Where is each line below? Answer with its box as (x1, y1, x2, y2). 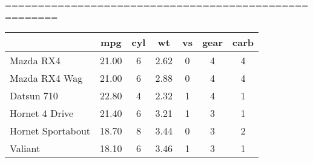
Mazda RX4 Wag (10, 71, 83, 85)
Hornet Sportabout (10, 124, 91, 138)
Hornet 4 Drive (10, 106, 74, 121)
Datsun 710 (10, 88, 58, 103)
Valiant (10, 141, 41, 156)
